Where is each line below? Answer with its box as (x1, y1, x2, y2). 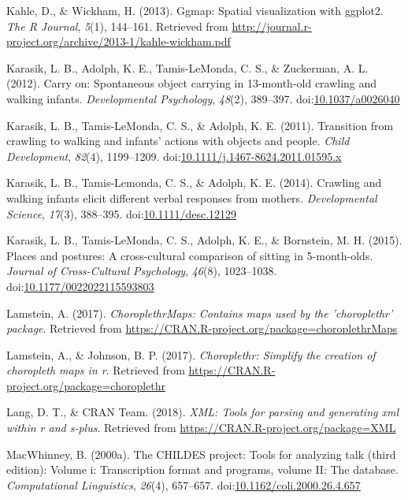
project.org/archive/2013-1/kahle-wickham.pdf (6, 33, 231, 50)
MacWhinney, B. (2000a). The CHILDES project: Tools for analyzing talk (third (6, 445, 396, 462)
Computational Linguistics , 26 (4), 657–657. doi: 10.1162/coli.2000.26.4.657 (6, 476, 361, 493)
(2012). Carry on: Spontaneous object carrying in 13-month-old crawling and (6, 75, 377, 91)
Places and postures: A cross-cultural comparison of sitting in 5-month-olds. (6, 247, 373, 263)
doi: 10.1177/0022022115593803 (6, 277, 154, 294)
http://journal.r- (232, 17, 312, 34)
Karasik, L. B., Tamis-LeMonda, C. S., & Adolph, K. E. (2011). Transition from (6, 117, 394, 133)
